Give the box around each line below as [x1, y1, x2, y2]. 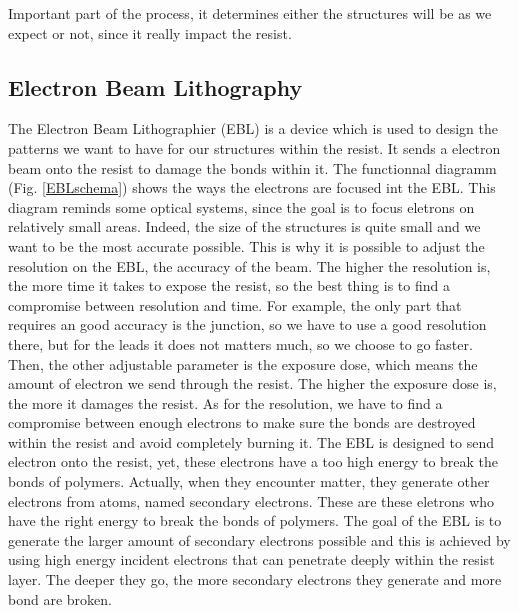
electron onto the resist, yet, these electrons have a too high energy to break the [8, 451, 499, 472]
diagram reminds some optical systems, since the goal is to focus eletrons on [8, 196, 475, 217]
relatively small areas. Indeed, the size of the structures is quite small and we [8, 216, 481, 237]
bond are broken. [8, 588, 112, 609]
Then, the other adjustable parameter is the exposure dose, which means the [8, 353, 478, 374]
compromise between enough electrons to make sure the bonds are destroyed [8, 412, 476, 433]
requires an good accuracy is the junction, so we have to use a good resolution [8, 314, 487, 335]
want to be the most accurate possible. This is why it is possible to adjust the [8, 235, 485, 256]
